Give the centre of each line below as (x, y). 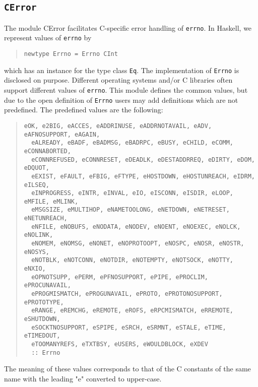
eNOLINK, (39, 235)
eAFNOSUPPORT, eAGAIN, (62, 134)
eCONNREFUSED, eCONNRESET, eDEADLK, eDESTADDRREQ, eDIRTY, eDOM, (143, 159)
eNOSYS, (37, 252)
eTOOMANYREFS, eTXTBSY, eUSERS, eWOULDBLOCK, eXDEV (120, 344)
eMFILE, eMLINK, (51, 201)
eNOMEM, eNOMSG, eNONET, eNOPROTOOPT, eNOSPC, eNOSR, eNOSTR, (138, 244)
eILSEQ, (37, 185)
